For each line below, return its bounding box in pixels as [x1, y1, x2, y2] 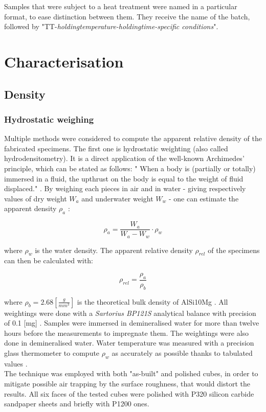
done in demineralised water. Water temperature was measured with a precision [4, 337, 254, 348]
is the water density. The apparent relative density [35, 244, 193, 255]
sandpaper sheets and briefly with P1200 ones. [4, 398, 149, 409]
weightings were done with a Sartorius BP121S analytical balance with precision [4, 307, 256, 318]
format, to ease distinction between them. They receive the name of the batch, [4, 11, 250, 21]
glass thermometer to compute [4, 348, 100, 358]
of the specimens [208, 244, 260, 255]
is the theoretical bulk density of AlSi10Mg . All [77, 296, 228, 307]
